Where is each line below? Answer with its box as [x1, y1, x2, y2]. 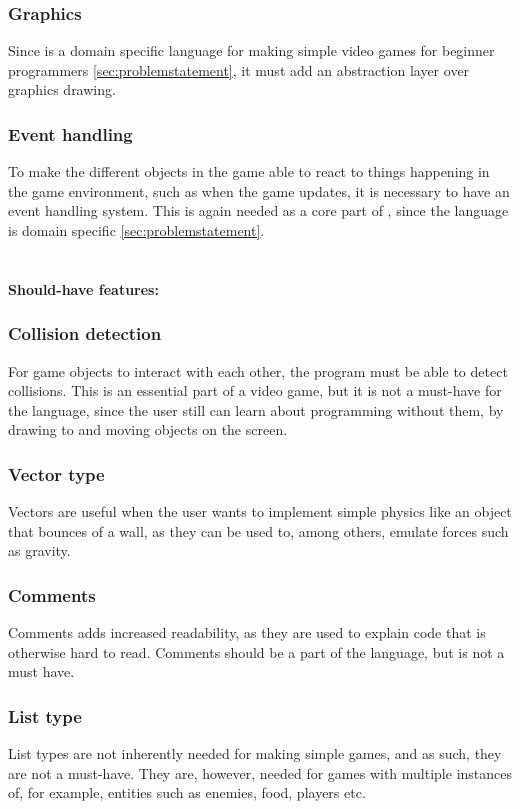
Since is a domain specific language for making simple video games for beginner [8, 40, 495, 61]
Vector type [8, 461, 105, 486]
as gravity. [8, 540, 71, 561]
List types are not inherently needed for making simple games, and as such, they [8, 743, 502, 764]
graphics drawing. [8, 79, 116, 100]
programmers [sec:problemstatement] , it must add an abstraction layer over [8, 59, 470, 80]
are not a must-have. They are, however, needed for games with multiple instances [8, 762, 513, 783]
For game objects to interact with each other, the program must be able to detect [8, 360, 508, 381]
